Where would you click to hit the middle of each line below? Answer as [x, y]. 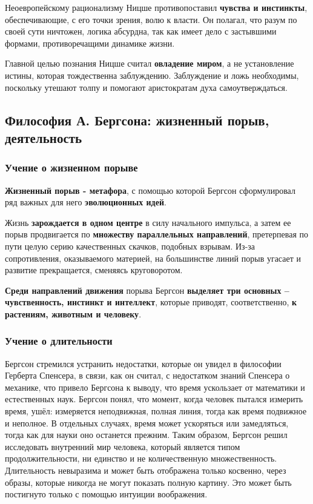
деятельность [44, 137]
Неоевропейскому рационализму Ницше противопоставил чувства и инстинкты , [156, 7]
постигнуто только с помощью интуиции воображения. [106, 494]
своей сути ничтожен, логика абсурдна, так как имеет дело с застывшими [141, 31]
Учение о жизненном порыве [71, 167]
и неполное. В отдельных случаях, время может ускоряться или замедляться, [147, 423]
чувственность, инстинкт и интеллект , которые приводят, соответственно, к [151, 302]
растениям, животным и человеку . [73, 313]
